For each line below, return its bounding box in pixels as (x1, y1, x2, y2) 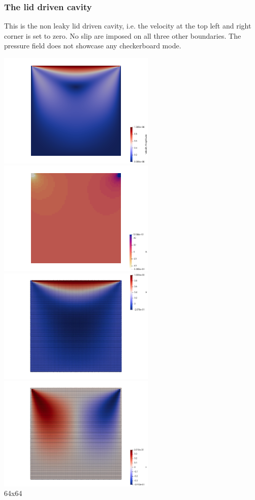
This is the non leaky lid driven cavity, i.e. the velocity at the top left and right (4, 20, 251, 31)
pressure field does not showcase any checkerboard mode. (4, 40, 181, 51)
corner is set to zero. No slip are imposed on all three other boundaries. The (4, 30, 241, 41)
